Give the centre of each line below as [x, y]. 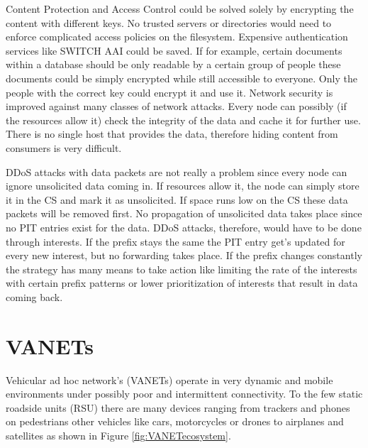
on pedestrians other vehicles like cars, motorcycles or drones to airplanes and [175, 421]
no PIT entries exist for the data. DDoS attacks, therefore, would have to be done [184, 227]
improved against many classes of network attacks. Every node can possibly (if [176, 106]
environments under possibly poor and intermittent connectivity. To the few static [184, 394]
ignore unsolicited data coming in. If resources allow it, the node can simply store [183, 186]
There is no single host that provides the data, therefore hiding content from [172, 134]
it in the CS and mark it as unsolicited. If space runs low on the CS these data [177, 199]
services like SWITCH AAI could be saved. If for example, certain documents [174, 50]
